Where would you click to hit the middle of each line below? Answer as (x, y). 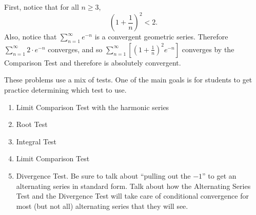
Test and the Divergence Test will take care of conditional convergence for (132, 196)
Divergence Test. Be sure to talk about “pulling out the (103, 176)
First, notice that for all (42, 7)
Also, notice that (31, 37)
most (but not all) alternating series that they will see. (102, 206)
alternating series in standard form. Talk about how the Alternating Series (133, 186)
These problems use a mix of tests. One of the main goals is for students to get (128, 80)
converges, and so (75, 49)
